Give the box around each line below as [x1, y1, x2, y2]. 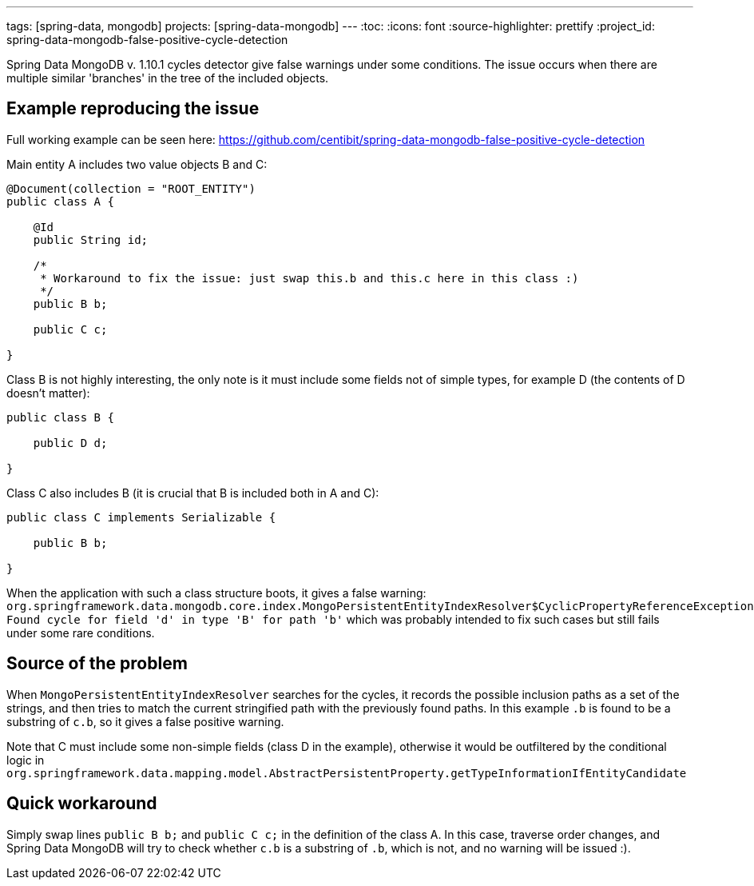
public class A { [6, 194, 114, 208]
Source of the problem [6, 653, 188, 674]
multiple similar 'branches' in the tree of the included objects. [6, 71, 329, 85]
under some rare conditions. [6, 625, 155, 640]
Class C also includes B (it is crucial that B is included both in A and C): [6, 485, 379, 500]
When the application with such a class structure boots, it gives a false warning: [6, 585, 427, 600]
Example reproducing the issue [6, 98, 260, 119]
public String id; [33, 233, 149, 246]
